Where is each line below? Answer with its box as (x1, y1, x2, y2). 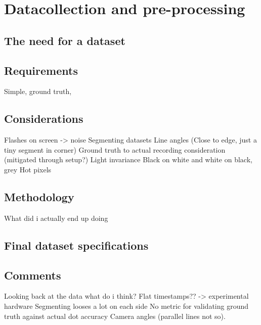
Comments (4, 267, 61, 283)
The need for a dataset (4, 32, 125, 48)
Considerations (4, 111, 83, 126)
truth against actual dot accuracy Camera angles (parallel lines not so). (4, 310, 226, 321)
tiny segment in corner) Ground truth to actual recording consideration (4, 144, 226, 155)
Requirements (4, 62, 78, 78)
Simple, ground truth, (4, 86, 72, 97)
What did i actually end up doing (4, 212, 108, 223)
